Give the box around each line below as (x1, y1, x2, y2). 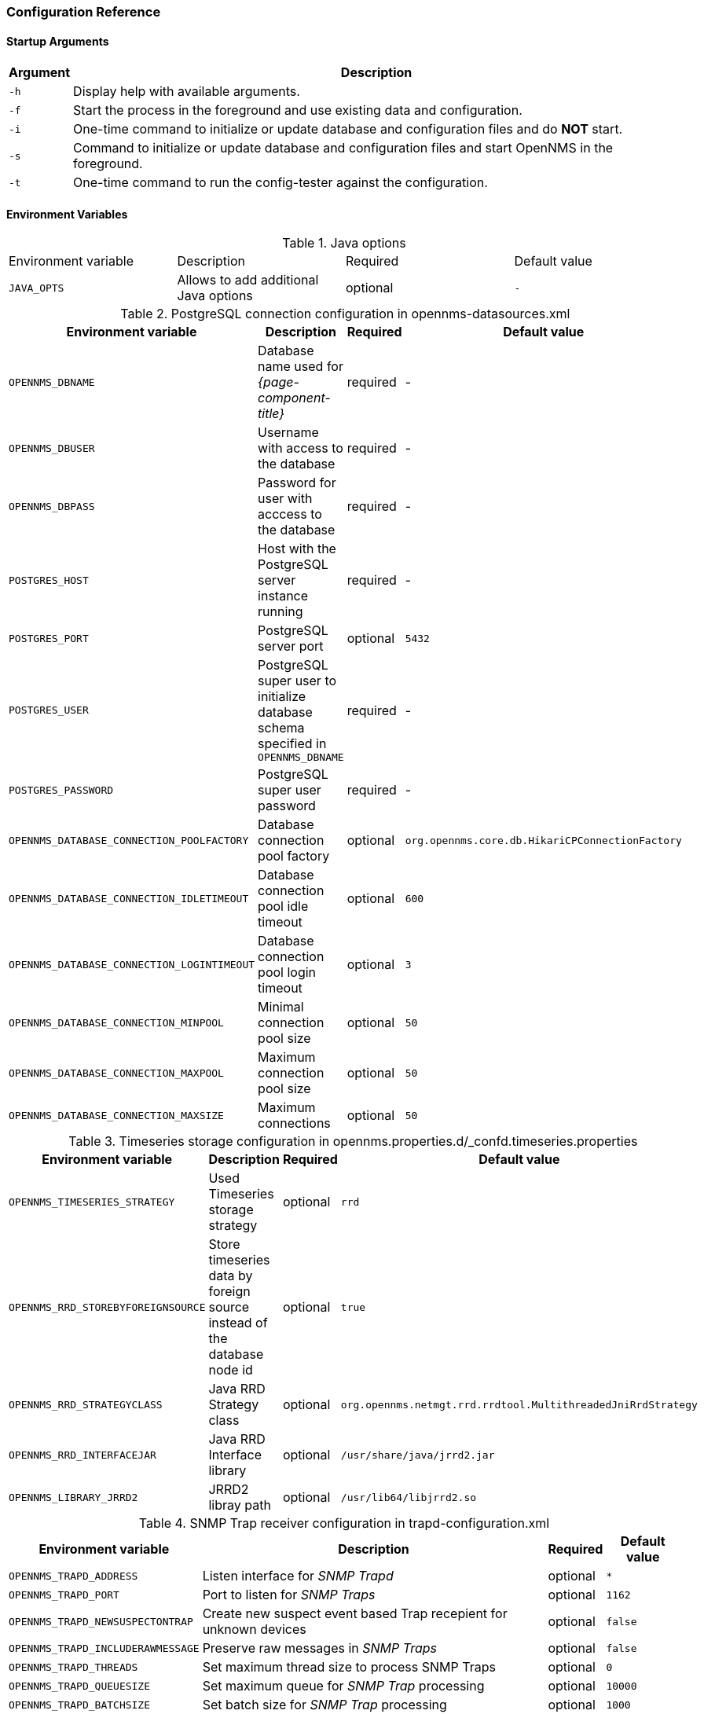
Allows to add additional (177, 272, 319, 288)
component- (258, 390, 331, 406)
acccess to (258, 506, 322, 523)
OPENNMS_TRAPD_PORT (9, 1588, 119, 1601)
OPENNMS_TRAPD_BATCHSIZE (9, 1698, 151, 1711)
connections (258, 1115, 331, 1132)
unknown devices (202, 1621, 306, 1638)
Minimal (258, 999, 304, 1015)
